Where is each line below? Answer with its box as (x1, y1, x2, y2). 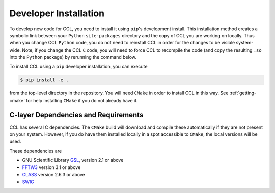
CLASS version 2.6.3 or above (22, 172, 85, 178)
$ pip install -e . (20, 77, 69, 83)
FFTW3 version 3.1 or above (22, 164, 81, 171)
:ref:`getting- (229, 90, 257, 96)
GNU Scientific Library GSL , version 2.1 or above (22, 157, 124, 163)
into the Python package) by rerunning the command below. (9, 54, 137, 60)
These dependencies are (9, 148, 62, 154)
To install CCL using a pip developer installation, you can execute (9, 63, 148, 69)
